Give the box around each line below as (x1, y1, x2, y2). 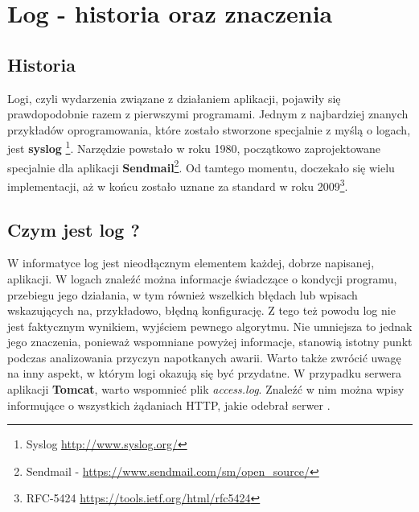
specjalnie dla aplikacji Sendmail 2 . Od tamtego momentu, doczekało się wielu (7, 156, 395, 175)
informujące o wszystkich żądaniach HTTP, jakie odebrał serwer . (7, 396, 331, 413)
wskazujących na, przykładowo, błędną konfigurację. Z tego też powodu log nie (7, 302, 396, 319)
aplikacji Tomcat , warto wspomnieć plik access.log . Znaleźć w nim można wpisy (7, 381, 405, 398)
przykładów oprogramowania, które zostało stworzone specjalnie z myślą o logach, (7, 121, 411, 138)
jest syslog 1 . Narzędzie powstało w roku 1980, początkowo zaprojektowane (7, 138, 381, 157)
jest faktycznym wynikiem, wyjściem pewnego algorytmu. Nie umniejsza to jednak (7, 317, 413, 334)
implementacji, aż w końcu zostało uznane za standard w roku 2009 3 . (7, 175, 348, 194)
